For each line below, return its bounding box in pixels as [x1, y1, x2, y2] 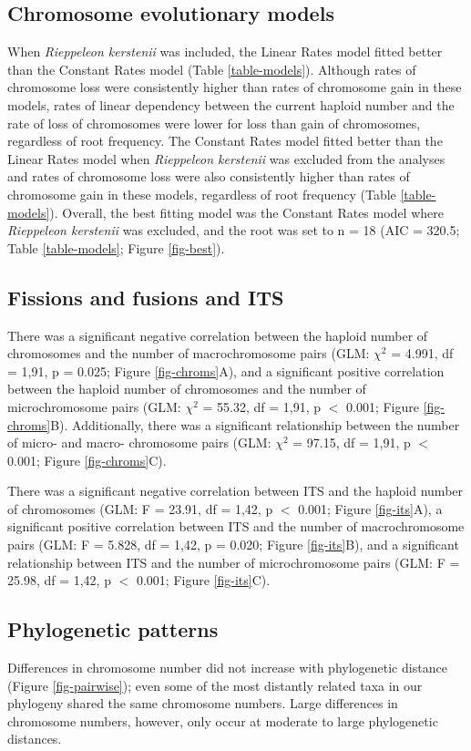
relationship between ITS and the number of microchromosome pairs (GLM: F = [7, 552, 460, 571]
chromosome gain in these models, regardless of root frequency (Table [7, 184, 396, 203]
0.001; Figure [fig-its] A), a [298, 499, 443, 518]
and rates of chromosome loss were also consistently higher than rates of [7, 167, 410, 186]
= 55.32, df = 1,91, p [202, 396, 322, 416]
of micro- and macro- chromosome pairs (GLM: [7, 433, 271, 452]
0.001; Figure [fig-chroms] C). [7, 450, 167, 469]
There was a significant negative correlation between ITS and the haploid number [7, 481, 464, 500]
